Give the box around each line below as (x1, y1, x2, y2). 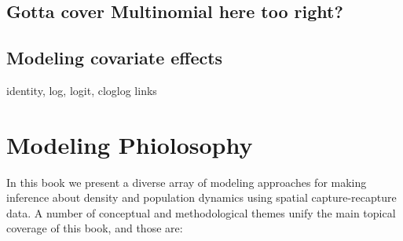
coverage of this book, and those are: (6, 220, 183, 236)
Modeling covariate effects (6, 46, 223, 70)
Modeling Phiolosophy (6, 128, 253, 160)
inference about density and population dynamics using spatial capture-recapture (6, 189, 397, 206)
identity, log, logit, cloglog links (6, 82, 157, 98)
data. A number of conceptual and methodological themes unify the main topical (6, 204, 396, 221)
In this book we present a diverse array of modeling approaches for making (6, 173, 367, 190)
